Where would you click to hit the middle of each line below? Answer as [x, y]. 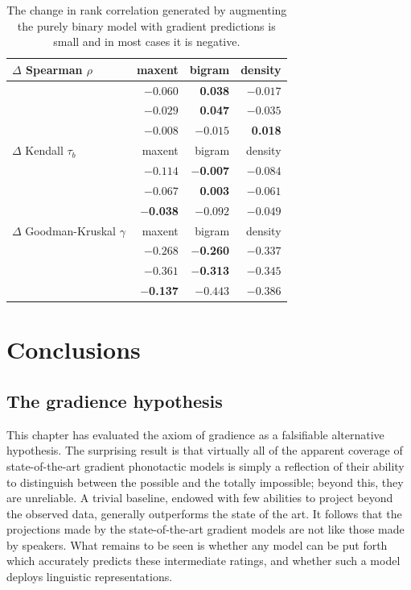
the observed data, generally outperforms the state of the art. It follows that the [204, 513]
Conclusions [74, 349]
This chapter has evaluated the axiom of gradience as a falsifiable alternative [195, 434]
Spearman [54, 69]
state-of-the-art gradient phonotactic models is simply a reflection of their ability [205, 465]
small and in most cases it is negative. [147, 42]
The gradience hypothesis [115, 400]
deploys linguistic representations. [90, 577]
